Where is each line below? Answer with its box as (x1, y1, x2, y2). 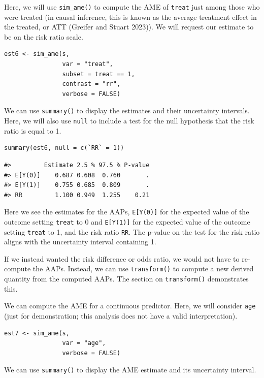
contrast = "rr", (62, 80, 121, 88)
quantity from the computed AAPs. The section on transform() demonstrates (4, 273, 249, 284)
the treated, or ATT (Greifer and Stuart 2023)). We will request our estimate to (4, 21, 254, 32)
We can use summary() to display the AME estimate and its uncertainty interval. (4, 364, 256, 375)
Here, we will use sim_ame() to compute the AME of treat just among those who (4, 2, 260, 12)
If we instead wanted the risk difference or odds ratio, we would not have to (4, 253, 240, 264)
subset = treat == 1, (62, 70, 135, 78)
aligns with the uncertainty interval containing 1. (4, 236, 156, 247)
